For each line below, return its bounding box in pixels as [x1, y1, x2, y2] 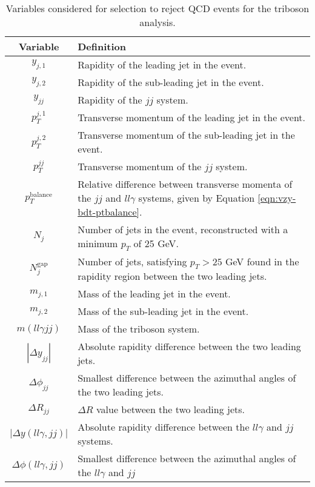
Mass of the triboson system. [78, 322, 200, 336]
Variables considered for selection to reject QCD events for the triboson [5, 1, 310, 15]
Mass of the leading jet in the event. [78, 287, 231, 301]
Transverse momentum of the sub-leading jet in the [78, 128, 295, 142]
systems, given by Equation [138, 191, 255, 205]
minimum [78, 236, 118, 250]
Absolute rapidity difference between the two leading [78, 339, 301, 354]
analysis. [139, 15, 176, 29]
